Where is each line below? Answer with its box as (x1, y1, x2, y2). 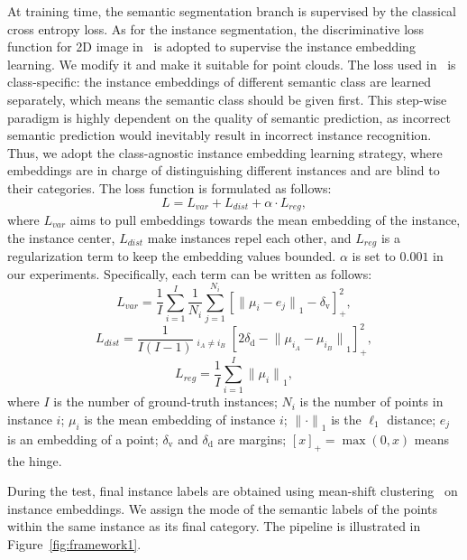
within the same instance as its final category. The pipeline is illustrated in (7, 517, 421, 536)
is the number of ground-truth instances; (53, 392, 278, 411)
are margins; (217, 429, 287, 448)
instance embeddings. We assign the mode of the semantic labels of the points (7, 499, 437, 518)
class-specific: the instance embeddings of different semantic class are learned (7, 72, 432, 91)
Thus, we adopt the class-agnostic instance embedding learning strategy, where (7, 143, 443, 162)
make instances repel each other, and (147, 228, 352, 247)
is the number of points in (299, 392, 444, 411)
